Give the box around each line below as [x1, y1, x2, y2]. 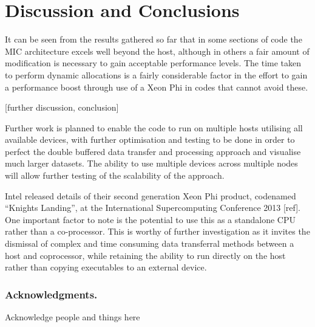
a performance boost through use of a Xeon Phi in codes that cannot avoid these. [5, 80, 308, 93]
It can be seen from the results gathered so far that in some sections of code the [5, 33, 302, 46]
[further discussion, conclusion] [5, 101, 119, 114]
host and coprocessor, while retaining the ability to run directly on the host [5, 249, 286, 261]
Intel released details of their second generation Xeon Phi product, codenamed [5, 189, 296, 202]
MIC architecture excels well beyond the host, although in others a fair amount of [5, 44, 310, 57]
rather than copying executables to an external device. [5, 261, 207, 274]
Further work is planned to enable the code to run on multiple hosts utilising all [5, 121, 303, 134]
